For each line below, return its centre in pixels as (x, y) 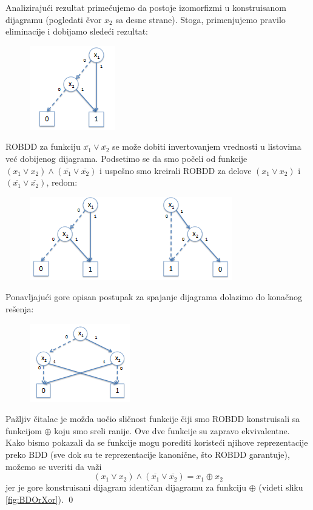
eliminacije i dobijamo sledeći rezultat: (77, 31)
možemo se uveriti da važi (54, 466)
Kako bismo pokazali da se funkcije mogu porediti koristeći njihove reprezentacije (157, 442)
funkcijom (24, 430)
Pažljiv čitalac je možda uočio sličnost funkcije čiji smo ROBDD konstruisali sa (153, 419)
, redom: (62, 182)
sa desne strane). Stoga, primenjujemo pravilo (200, 19)
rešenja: (20, 308)
